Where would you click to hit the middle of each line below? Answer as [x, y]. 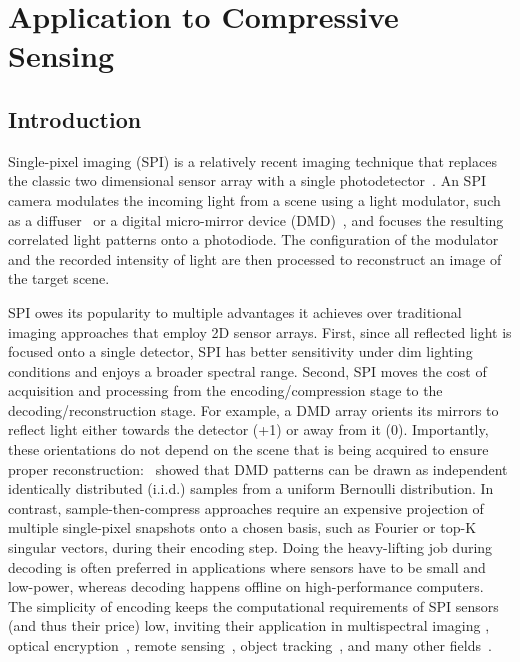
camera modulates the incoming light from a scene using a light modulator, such [254, 199]
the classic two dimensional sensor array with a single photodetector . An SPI [247, 180]
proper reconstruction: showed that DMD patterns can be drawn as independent [258, 468]
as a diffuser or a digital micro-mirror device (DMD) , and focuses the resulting [256, 219]
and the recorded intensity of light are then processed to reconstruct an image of [255, 258]
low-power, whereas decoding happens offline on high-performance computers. [246, 586]
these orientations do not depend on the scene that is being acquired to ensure [248, 449]
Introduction [75, 118]
